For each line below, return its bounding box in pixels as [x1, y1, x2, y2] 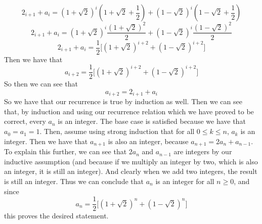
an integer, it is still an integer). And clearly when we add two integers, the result [4, 166, 257, 176]
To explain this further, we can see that [4, 146, 127, 157]
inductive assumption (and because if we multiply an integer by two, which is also [4, 156, 258, 166]
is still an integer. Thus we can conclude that [4, 175, 144, 186]
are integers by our [173, 146, 232, 157]
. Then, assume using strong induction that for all [39, 126, 195, 137]
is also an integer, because [108, 136, 189, 146]
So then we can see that [4, 78, 78, 89]
